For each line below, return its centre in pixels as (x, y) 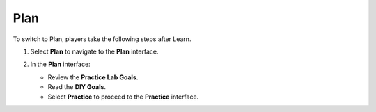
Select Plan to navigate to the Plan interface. (94, 51)
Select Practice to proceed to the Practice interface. (123, 97)
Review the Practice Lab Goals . (93, 77)
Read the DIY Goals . (77, 87)
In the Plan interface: (60, 64)
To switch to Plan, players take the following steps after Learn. (102, 39)
